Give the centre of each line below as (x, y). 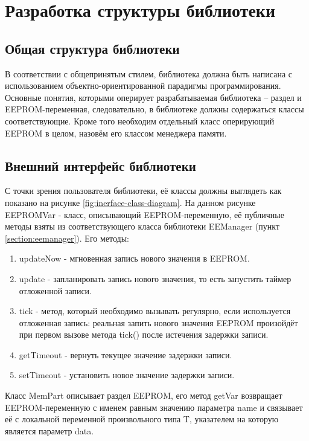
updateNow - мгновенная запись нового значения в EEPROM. (134, 258)
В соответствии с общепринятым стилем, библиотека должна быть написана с (148, 73)
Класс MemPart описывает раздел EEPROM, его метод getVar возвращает (144, 395)
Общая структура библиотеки (92, 48)
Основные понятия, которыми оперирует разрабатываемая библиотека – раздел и (153, 97)
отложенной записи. (56, 290)
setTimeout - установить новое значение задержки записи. (127, 375)
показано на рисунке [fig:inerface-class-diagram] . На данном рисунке (130, 202)
